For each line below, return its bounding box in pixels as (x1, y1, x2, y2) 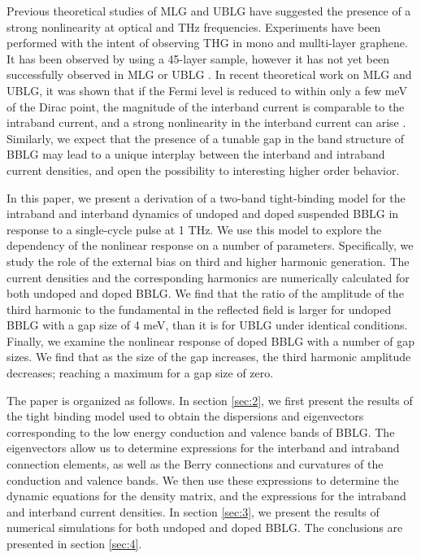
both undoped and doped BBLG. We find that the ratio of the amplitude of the (7, 285, 404, 302)
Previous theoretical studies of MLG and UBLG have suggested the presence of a (7, 2, 411, 19)
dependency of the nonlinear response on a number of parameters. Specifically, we (7, 237, 414, 254)
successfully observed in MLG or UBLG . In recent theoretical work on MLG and (7, 66, 412, 83)
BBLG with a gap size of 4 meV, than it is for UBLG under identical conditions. (7, 316, 408, 333)
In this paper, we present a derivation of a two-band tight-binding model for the (7, 189, 406, 206)
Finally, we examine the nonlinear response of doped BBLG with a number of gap (7, 332, 415, 349)
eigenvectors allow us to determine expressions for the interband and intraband (7, 439, 400, 456)
